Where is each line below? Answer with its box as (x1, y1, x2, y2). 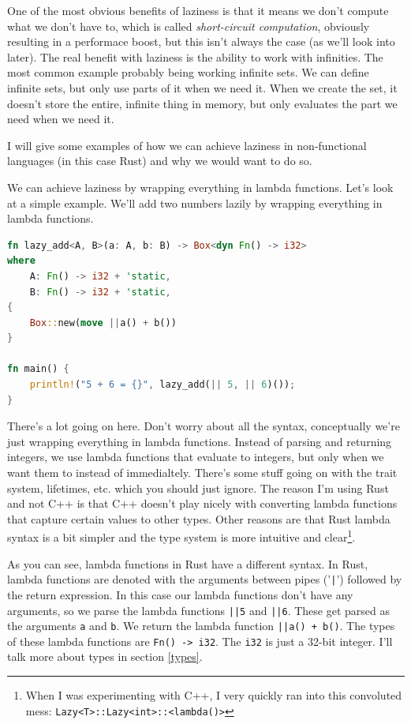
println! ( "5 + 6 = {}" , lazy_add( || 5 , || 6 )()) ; (29, 379, 296, 391)
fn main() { (7, 363, 69, 375)
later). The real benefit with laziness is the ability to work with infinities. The (7, 48, 383, 65)
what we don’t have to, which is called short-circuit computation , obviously (7, 17, 370, 34)
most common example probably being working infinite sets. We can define (7, 64, 369, 81)
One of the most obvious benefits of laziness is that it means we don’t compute (7, 2, 389, 18)
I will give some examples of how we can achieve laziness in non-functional (7, 137, 367, 153)
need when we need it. (7, 111, 114, 127)
